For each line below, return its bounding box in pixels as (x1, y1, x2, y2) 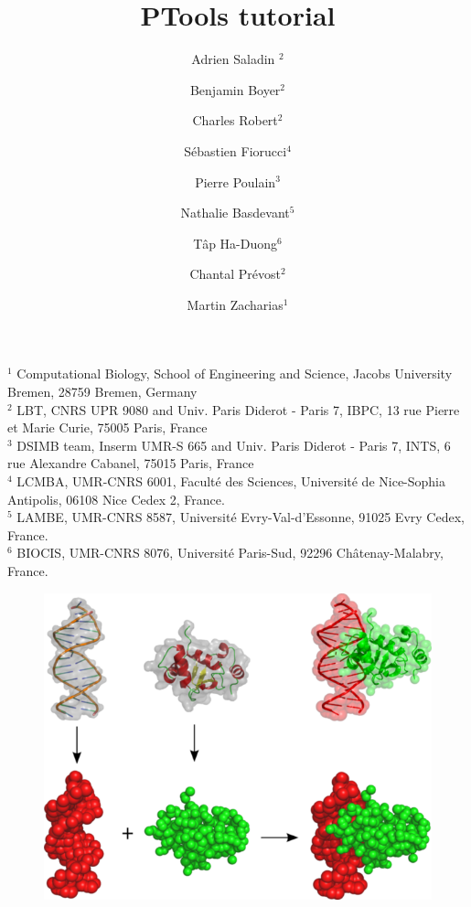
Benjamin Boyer (189, 80, 281, 99)
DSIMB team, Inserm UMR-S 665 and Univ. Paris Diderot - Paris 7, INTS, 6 (16, 435, 451, 454)
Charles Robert (192, 111, 278, 130)
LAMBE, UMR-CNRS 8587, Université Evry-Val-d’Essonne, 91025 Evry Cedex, (16, 507, 465, 527)
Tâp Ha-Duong (193, 233, 277, 252)
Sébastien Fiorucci (184, 141, 287, 160)
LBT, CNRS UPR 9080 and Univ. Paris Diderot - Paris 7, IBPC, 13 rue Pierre (16, 400, 460, 419)
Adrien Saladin (191, 49, 275, 69)
